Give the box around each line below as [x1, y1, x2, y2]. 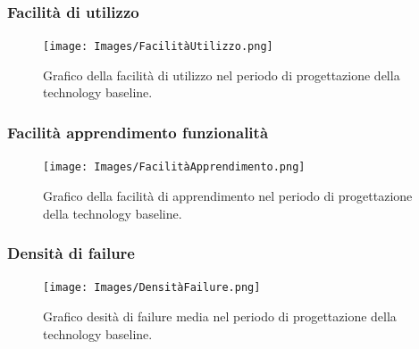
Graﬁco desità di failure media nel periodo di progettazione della [43, 307, 397, 325]
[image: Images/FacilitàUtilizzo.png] [43, 40, 273, 54]
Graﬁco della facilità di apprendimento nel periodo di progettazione [43, 186, 413, 204]
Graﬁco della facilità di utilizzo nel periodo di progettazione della [43, 65, 400, 84]
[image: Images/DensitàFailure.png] [43, 281, 261, 295]
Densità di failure [7, 242, 135, 264]
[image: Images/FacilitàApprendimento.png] [43, 161, 306, 174]
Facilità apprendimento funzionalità [7, 120, 269, 143]
